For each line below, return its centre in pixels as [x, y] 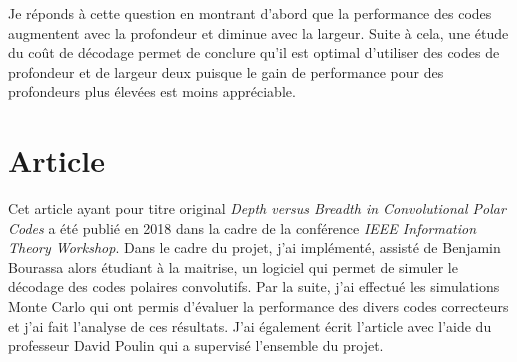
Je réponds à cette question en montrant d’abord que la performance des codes [250, 13]
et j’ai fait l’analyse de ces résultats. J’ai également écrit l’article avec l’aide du [250, 325]
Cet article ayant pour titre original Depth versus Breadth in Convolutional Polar [257, 208]
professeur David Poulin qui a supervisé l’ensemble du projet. [196, 345]
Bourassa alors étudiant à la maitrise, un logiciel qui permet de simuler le [233, 266]
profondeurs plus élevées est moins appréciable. [152, 91]
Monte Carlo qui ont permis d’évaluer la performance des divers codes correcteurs [258, 306]
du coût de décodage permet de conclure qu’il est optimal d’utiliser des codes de [254, 52]
